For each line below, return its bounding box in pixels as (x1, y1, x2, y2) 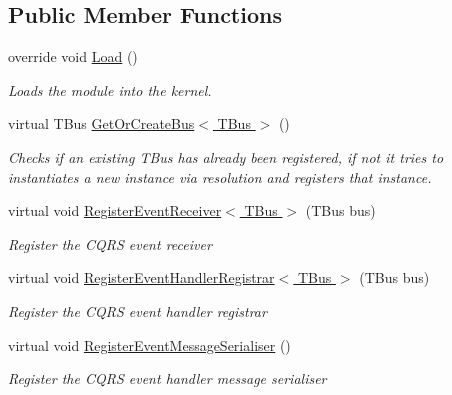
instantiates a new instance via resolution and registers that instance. (8, 166, 432, 187)
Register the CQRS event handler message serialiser (8, 368, 327, 389)
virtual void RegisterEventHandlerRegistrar (8, 267, 275, 288)
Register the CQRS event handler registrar (8, 300, 267, 321)
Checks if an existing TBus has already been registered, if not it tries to (8, 146, 444, 167)
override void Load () (8, 46, 138, 67)
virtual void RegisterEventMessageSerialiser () (8, 334, 291, 355)
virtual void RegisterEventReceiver (8, 200, 222, 221)
